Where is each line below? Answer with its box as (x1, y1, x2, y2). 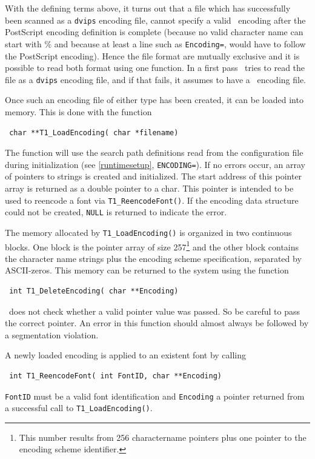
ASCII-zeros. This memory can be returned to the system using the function (5, 264, 289, 276)
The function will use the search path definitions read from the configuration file (5, 146, 303, 159)
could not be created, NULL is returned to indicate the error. (5, 206, 227, 218)
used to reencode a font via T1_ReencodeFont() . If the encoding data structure (5, 193, 299, 206)
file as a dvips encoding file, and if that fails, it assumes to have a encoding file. (5, 73, 307, 85)
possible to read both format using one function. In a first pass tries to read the (5, 61, 305, 74)
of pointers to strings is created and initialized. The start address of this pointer (5, 170, 302, 183)
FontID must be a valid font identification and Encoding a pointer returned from (5, 389, 305, 402)
